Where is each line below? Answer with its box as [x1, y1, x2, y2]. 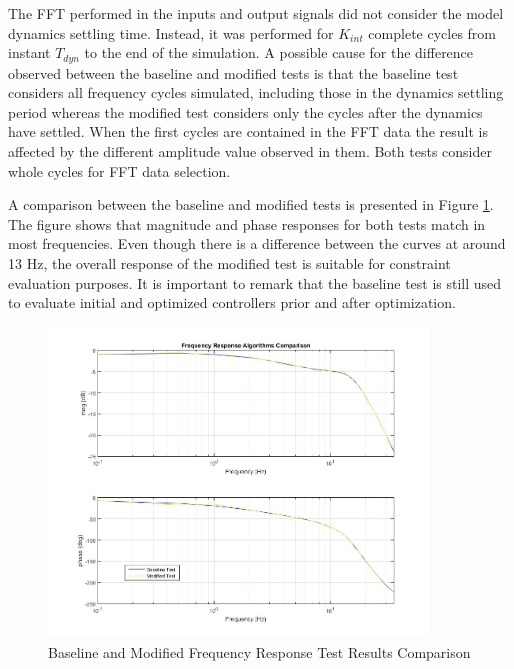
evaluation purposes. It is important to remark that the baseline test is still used [8, 272, 502, 293]
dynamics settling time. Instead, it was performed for [8, 22, 334, 43]
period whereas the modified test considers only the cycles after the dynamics [8, 101, 483, 122]
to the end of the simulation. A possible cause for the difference [84, 42, 474, 63]
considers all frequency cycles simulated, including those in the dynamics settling [8, 82, 504, 103]
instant [8, 42, 51, 63]
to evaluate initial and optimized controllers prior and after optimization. [8, 292, 456, 313]
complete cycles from [368, 22, 497, 43]
